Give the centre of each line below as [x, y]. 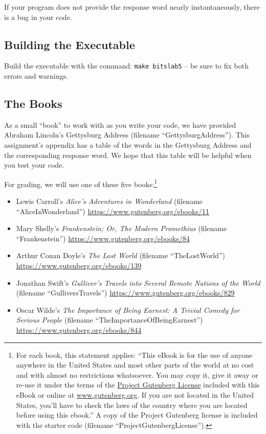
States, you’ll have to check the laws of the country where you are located [132, 405]
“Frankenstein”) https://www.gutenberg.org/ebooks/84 [103, 238]
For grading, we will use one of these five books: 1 [81, 183]
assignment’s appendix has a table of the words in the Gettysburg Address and [128, 145]
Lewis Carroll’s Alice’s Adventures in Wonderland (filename [109, 201]
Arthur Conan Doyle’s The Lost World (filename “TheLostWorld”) [120, 255]
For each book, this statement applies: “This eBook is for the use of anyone [134, 355]
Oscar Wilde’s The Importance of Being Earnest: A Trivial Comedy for [128, 310]
